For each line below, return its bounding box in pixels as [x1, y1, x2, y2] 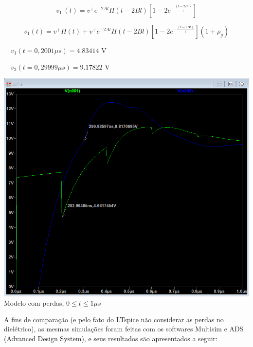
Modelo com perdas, [4, 298, 64, 308]
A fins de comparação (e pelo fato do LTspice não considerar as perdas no [4, 314, 224, 324]
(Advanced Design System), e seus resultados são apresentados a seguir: [4, 333, 217, 343]
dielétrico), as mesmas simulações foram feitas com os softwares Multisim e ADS [4, 324, 244, 334]
